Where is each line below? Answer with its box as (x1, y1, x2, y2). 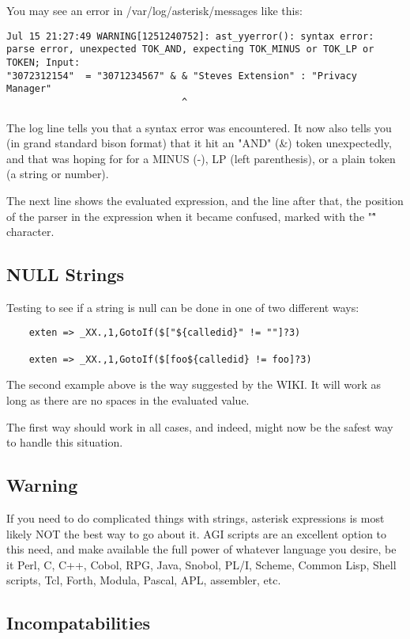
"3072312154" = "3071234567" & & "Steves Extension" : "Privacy (6, 70, 357, 82)
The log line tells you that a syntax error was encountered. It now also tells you (6, 119, 392, 135)
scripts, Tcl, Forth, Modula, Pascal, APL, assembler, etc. (6, 572, 281, 588)
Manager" (6, 83, 52, 95)
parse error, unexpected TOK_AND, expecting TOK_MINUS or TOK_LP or (6, 44, 374, 55)
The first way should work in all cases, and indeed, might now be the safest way (6, 418, 393, 435)
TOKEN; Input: (6, 56, 81, 68)
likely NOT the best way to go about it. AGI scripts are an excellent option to (6, 525, 387, 542)
